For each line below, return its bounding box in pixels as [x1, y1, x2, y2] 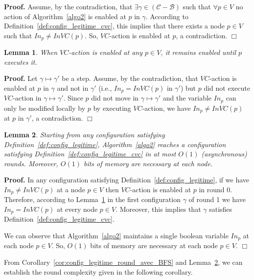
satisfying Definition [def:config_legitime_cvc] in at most [4, 149, 176, 159]
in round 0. [199, 184, 232, 194]
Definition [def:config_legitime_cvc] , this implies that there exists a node [4, 21, 225, 31]
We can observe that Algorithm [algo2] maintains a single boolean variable [4, 230, 229, 241]
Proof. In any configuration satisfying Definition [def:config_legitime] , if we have [4, 175, 249, 185]
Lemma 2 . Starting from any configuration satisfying [4, 129, 165, 139]
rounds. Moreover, [4, 158, 58, 168]
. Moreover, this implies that [115, 204, 201, 214]
